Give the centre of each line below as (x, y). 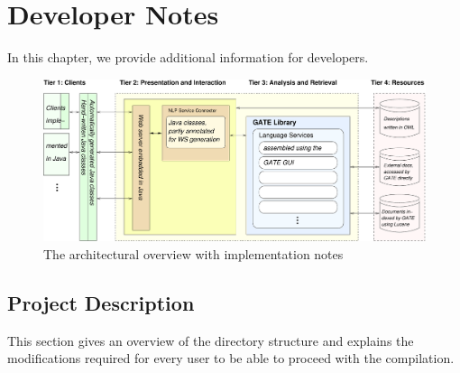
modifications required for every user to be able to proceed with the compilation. (231, 358)
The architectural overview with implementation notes (193, 253)
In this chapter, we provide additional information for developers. (188, 57)
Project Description (101, 302)
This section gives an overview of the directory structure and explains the (211, 340)
